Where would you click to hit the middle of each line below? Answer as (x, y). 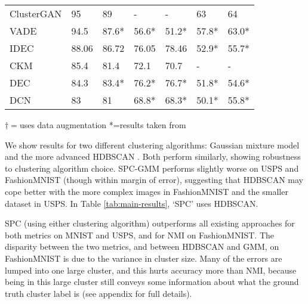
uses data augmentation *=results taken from (103, 125)
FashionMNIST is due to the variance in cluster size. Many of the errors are (144, 258)
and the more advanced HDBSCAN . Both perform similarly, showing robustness (153, 156)
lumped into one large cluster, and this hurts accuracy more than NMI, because (151, 270)
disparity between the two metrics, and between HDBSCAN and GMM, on (142, 246)
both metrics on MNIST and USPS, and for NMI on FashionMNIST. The (140, 235)
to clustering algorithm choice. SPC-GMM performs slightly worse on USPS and (152, 168)
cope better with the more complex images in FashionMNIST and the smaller (147, 191)
